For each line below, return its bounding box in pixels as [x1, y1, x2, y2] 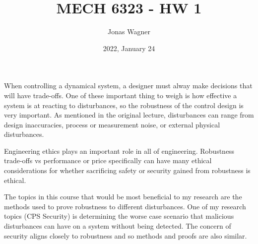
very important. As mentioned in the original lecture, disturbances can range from [4, 110, 254, 120]
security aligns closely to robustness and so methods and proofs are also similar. [4, 230, 247, 241]
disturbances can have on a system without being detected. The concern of [4, 221, 231, 231]
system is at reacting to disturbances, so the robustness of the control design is [4, 100, 244, 110]
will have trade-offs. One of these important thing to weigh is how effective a [4, 90, 237, 100]
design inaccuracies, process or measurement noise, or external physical [4, 119, 220, 129]
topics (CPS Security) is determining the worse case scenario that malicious [4, 211, 234, 221]
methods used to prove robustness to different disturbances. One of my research [4, 201, 246, 211]
